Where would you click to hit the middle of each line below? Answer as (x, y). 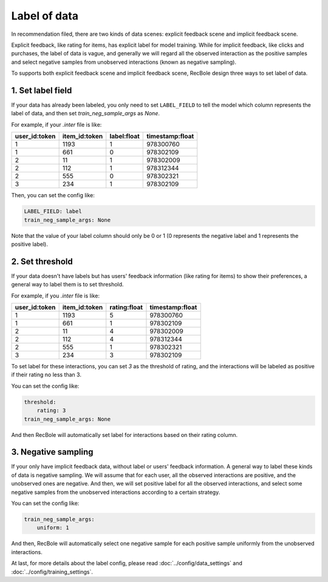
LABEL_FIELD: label (53, 211)
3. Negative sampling (52, 452)
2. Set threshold (42, 261)
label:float (125, 137)
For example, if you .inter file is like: (56, 296)
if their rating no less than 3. (46, 375)
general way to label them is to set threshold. (67, 285)
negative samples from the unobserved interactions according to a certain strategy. (116, 492)
